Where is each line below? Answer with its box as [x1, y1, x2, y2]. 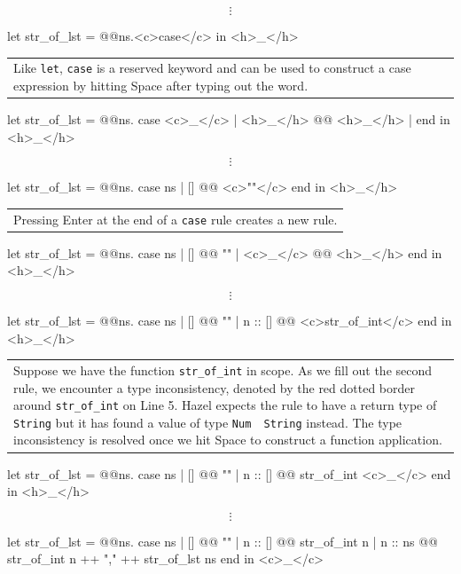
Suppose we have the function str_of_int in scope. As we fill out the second [13, 360, 433, 379]
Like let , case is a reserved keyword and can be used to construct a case [13, 59, 411, 77]
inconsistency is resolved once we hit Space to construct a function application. [13, 430, 442, 449]
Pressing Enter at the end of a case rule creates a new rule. [13, 209, 338, 228]
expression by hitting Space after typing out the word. [13, 76, 309, 94]
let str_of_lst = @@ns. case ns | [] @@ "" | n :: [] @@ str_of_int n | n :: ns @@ [7, 531, 438, 550]
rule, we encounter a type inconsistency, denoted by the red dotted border [13, 378, 416, 397]
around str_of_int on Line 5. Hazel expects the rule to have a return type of [13, 396, 437, 414]
